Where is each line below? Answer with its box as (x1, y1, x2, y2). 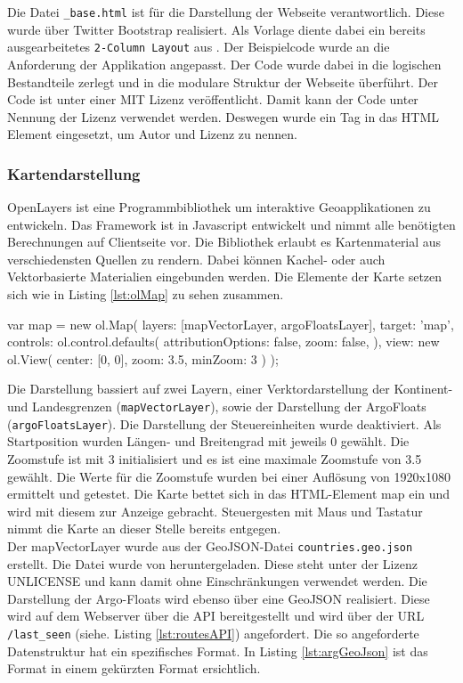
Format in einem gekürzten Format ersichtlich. (7, 659, 261, 678)
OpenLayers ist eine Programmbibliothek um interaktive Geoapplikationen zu (7, 198, 431, 216)
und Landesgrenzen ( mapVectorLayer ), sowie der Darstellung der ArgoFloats (7, 397, 426, 416)
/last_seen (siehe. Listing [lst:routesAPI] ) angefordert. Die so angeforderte (7, 623, 419, 642)
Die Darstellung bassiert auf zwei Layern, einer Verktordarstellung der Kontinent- (7, 379, 453, 398)
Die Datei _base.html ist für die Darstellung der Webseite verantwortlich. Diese (7, 3, 444, 20)
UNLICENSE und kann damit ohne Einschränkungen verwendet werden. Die (7, 572, 427, 590)
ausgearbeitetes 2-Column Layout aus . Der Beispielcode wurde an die (7, 37, 390, 56)
